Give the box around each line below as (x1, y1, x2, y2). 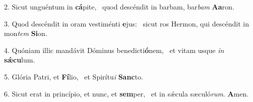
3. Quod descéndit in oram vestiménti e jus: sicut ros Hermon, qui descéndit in (4, 18, 249, 28)
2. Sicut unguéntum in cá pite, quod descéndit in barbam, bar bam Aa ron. (4, 1, 234, 11)
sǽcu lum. (4, 54, 35, 65)
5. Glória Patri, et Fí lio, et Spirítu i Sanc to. (4, 71, 143, 81)
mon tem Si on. (4, 28, 47, 38)
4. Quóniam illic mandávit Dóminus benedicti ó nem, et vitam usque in (4, 44, 224, 55)
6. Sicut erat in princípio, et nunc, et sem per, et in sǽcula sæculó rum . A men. (4, 88, 249, 98)
